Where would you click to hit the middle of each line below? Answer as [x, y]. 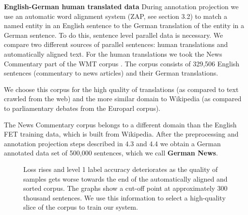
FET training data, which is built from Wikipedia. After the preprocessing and [121, 134]
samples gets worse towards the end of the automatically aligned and [125, 178]
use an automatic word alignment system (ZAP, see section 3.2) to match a [116, 16]
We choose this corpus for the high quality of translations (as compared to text [121, 89]
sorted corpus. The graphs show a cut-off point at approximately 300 [125, 188]
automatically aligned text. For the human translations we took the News [113, 54]
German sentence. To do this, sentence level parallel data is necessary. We [114, 35]
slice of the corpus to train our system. [81, 207]
